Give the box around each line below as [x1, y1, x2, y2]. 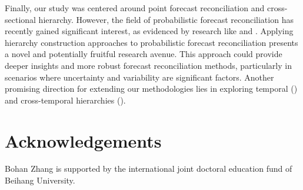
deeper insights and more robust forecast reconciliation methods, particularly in [5, 59, 292, 71]
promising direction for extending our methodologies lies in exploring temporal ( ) [5, 82, 298, 95]
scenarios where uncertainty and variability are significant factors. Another [5, 71, 274, 83]
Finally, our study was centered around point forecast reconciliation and [5, 2, 265, 14]
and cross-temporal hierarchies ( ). [5, 94, 126, 106]
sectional [5, 13, 36, 25]
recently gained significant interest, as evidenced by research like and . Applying [5, 25, 294, 37]
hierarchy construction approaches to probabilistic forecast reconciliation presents [5, 36, 298, 48]
